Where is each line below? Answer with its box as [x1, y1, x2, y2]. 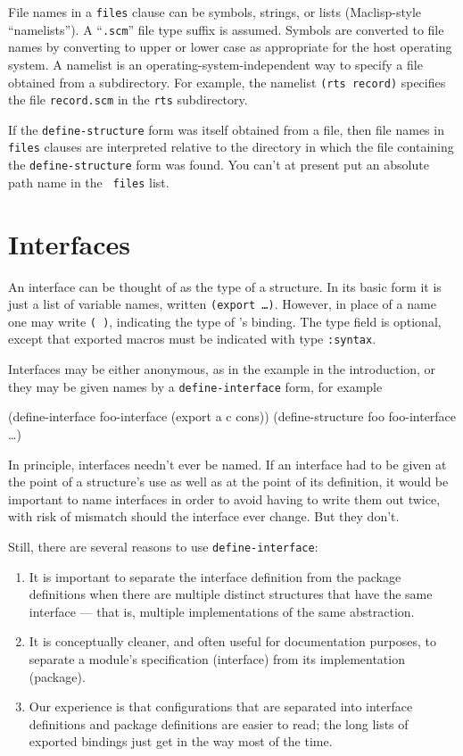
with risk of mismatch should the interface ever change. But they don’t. [8, 507, 400, 526]
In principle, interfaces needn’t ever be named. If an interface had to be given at [8, 454, 447, 473]
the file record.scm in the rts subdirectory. [8, 90, 248, 109]
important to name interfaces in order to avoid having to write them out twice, [8, 489, 441, 508]
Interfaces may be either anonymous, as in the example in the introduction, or [8, 360, 436, 378]
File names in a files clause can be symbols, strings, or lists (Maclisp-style [8, 3, 422, 21]
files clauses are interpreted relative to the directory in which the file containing [8, 137, 454, 156]
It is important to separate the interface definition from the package [29, 567, 401, 586]
